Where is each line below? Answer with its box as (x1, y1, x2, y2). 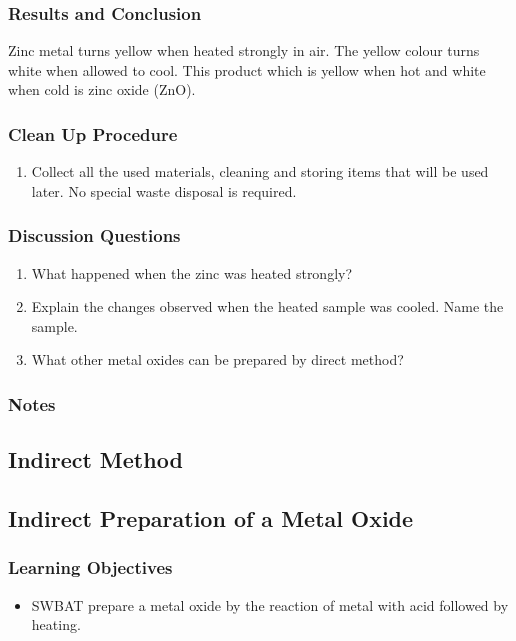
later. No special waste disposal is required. (31, 180, 297, 201)
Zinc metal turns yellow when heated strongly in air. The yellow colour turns (8, 40, 480, 61)
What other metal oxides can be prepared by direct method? (31, 349, 404, 370)
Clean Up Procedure (8, 121, 178, 146)
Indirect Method (8, 444, 183, 475)
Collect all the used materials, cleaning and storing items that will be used (31, 161, 489, 182)
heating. (31, 614, 81, 635)
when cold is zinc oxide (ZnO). (8, 79, 196, 100)
